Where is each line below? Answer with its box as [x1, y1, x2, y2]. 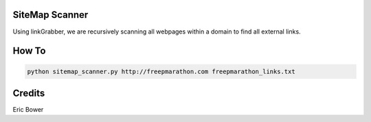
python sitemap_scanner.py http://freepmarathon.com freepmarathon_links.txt [27, 67, 295, 75]
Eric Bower [12, 106, 44, 114]
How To [12, 45, 46, 57]
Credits [12, 87, 45, 99]
